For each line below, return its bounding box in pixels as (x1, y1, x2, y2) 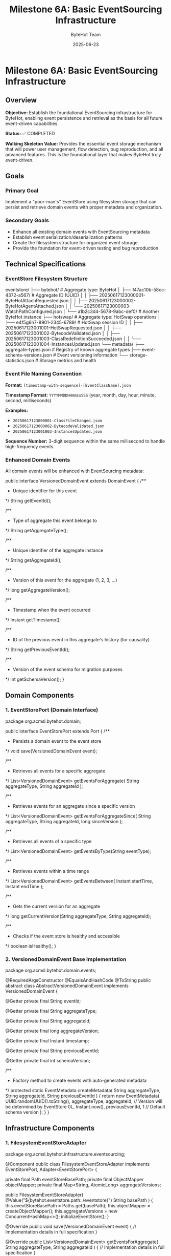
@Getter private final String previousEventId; (5, 1048, 100, 1054)
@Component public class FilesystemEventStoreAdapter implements (5, 1161, 150, 1167)
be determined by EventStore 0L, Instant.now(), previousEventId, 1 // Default (5, 1104, 166, 1110)
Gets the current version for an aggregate (12, 903, 101, 909)
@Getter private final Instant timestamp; (5, 1038, 89, 1043)
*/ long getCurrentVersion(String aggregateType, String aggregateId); (5, 913, 152, 919)
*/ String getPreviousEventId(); (5, 646, 70, 653)
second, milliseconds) (5, 397, 52, 403)
